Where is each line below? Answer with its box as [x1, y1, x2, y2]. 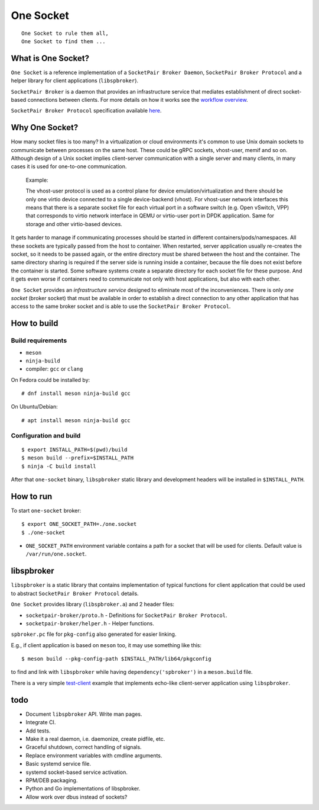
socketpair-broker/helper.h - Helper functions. [25, 619, 155, 627]
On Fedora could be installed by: [11, 376, 90, 383]
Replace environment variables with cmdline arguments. [25, 752, 162, 759]
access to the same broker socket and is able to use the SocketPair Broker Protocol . [11, 303, 231, 310]
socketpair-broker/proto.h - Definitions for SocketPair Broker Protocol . [25, 612, 227, 619]
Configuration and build [11, 431, 81, 439]
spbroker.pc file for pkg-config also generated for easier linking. [11, 631, 177, 638]
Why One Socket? [11, 123, 79, 133]
